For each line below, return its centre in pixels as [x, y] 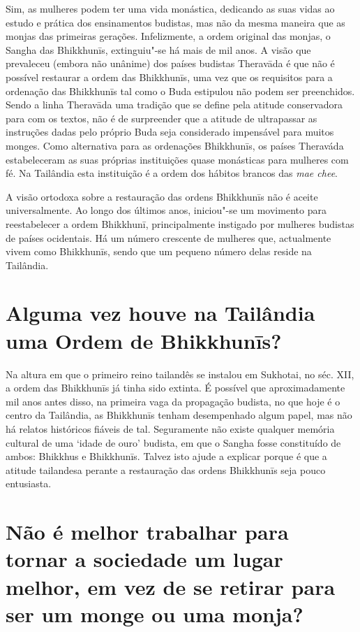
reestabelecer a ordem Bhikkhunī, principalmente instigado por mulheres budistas [180, 223]
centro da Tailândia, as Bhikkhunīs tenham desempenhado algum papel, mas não [179, 415]
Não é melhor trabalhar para [147, 532]
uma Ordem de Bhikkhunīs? [144, 340]
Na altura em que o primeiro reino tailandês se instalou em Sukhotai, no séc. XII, [180, 374]
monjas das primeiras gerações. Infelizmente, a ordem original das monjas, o [168, 36]
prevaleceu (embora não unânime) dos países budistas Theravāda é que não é [170, 63]
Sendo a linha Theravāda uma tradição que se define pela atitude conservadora [174, 105]
